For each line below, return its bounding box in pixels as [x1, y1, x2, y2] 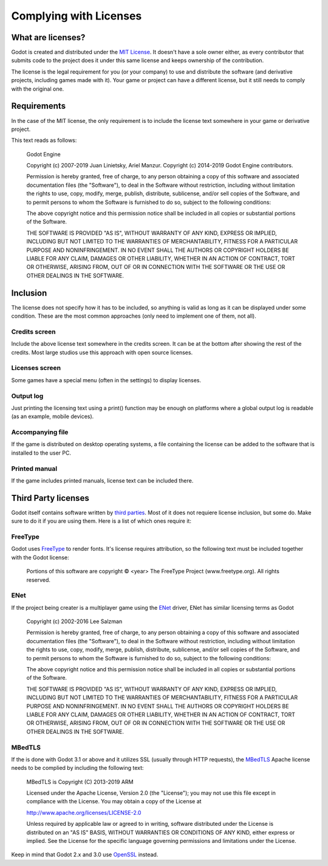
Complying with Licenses [11, 9, 142, 23]
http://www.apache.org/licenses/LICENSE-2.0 [26, 809, 142, 816]
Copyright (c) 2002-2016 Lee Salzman [26, 618, 123, 625]
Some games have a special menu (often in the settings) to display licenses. [11, 376, 202, 383]
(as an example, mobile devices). [11, 413, 94, 420]
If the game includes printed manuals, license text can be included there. [11, 477, 194, 484]
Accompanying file [11, 428, 69, 436]
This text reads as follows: [11, 137, 77, 144]
